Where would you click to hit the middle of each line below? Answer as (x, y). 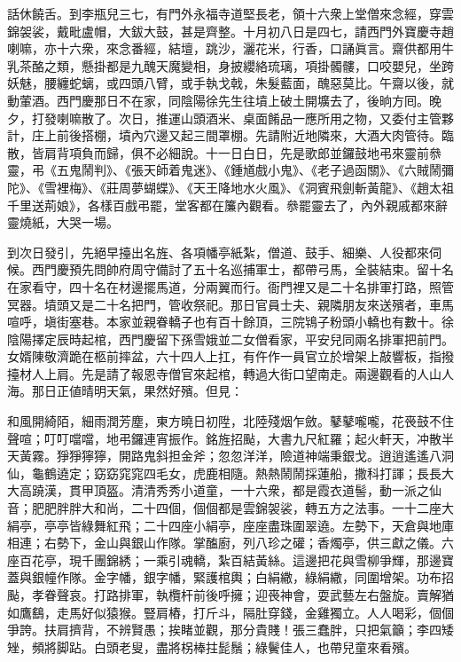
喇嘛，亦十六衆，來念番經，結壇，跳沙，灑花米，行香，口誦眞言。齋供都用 (224, 48)
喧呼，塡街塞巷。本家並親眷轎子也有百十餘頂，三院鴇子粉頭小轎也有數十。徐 (230, 322)
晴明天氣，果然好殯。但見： (162, 391)
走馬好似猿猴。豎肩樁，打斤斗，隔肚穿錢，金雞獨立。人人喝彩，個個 (255, 612)
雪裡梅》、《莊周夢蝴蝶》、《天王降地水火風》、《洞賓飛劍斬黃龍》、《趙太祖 (249, 187)
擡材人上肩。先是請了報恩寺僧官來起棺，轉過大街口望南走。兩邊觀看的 (212, 373)
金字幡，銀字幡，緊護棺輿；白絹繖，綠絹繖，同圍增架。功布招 (273, 577)
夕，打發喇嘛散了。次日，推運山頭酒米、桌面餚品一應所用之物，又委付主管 (224, 118)
